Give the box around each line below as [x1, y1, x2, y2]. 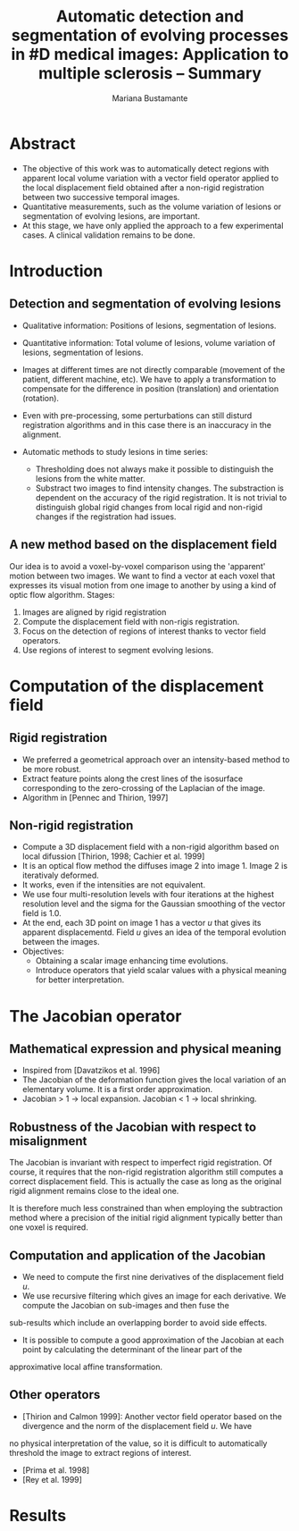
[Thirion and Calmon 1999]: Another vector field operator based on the [21, 1410, 283, 1422]
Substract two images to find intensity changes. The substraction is [35, 483, 284, 493]
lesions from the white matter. [35, 473, 145, 484]
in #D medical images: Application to [11, 45, 289, 64]
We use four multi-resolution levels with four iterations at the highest [21, 889, 275, 900]
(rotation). [21, 392, 60, 403]
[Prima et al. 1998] [21, 1464, 90, 1476]
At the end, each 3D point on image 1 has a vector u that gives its [21, 918, 262, 929]
